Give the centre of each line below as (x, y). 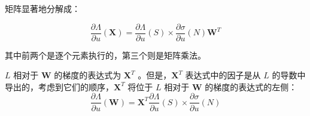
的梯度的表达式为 (88, 75)
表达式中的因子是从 (223, 75)
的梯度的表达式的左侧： (251, 86)
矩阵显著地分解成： (42, 8)
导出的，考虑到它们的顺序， (59, 86)
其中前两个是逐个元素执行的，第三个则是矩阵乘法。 (105, 55)
